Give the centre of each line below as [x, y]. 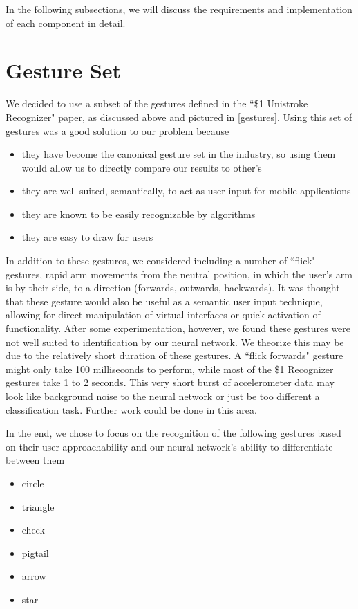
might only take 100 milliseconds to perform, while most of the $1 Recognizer [170, 369]
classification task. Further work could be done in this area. [131, 409]
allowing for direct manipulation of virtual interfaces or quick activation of [163, 315]
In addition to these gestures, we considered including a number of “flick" [161, 261]
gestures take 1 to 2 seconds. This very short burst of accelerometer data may [170, 382]
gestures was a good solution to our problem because [117, 130]
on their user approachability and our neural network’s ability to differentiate [169, 446]
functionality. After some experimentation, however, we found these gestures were [178, 328]
